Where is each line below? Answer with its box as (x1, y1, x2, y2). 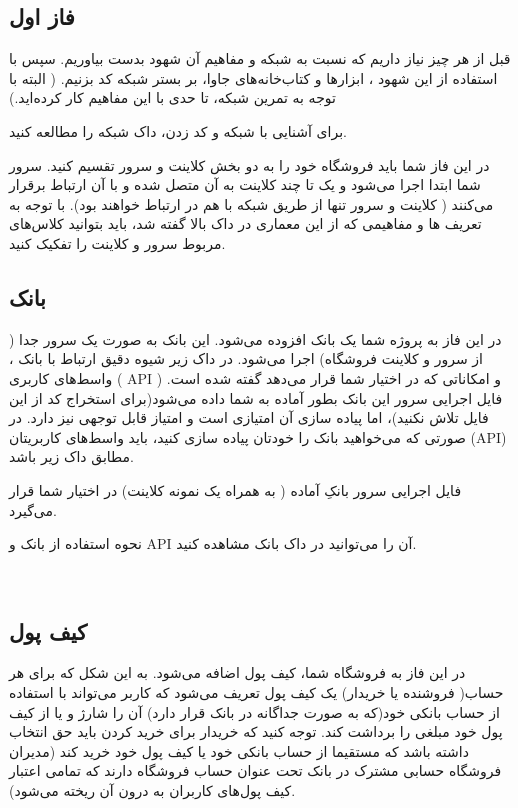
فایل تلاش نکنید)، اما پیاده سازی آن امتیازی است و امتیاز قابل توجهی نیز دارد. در (9, 407, 489, 428)
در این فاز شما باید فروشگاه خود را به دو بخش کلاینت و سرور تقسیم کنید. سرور (9, 154, 490, 175)
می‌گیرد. (9, 499, 57, 520)
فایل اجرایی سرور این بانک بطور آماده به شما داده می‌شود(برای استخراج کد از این (9, 387, 503, 408)
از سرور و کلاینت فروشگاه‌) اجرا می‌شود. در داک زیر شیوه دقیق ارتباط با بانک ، (9, 348, 483, 369)
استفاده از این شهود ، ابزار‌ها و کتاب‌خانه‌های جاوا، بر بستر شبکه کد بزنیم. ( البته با (9, 67, 498, 88)
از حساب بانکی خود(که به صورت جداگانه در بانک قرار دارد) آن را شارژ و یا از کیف (9, 701, 500, 722)
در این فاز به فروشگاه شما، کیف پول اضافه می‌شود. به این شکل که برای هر (9, 662, 466, 683)
